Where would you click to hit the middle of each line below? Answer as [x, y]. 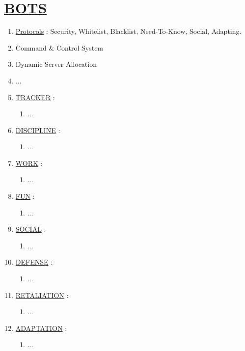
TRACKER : [35, 97]
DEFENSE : [34, 262]
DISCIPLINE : [38, 130]
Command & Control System [59, 47]
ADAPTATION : [41, 328]
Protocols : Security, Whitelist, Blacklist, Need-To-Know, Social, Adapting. [128, 31]
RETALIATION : [42, 295]
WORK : [29, 163]
